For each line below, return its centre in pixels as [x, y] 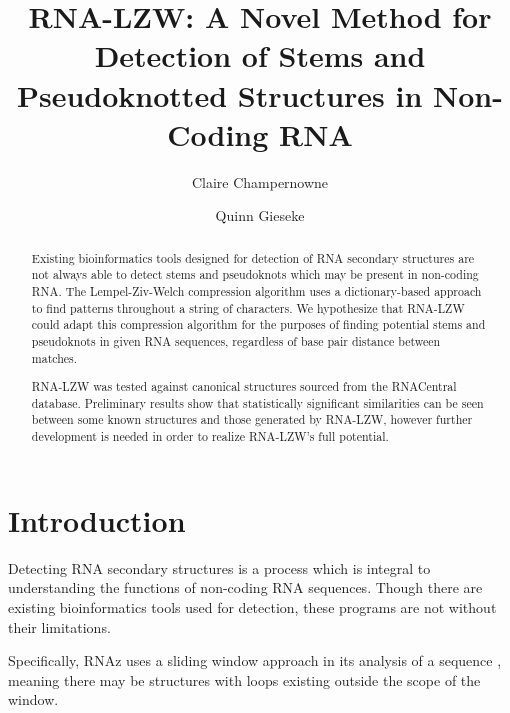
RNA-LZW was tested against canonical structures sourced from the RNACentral [244, 386]
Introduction [97, 519]
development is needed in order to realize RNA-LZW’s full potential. [210, 436]
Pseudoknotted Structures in [220, 94]
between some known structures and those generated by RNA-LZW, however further [252, 419]
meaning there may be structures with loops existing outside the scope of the [244, 679]
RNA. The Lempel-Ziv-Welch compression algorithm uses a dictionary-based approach [256, 290]
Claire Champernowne [260, 181]
